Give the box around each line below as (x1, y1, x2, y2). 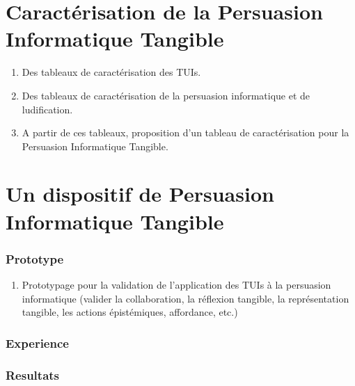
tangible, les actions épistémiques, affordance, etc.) (22, 305, 238, 319)
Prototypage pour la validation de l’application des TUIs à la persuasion (22, 278, 331, 292)
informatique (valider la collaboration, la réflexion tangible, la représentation (22, 291, 349, 305)
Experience (6, 334, 69, 351)
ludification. (22, 102, 73, 116)
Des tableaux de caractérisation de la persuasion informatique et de (22, 88, 310, 102)
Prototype (6, 250, 64, 267)
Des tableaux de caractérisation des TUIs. (22, 65, 201, 79)
